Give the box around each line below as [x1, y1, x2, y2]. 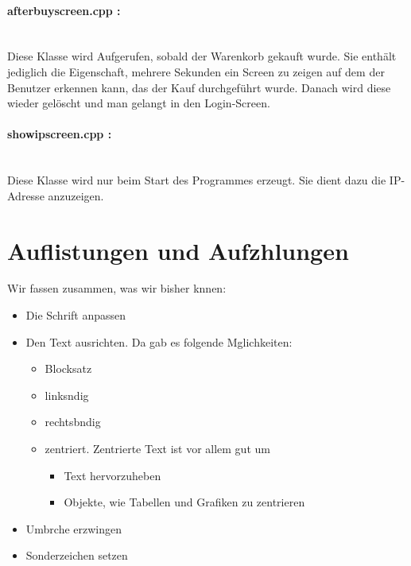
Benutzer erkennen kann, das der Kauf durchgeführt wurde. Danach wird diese [7, 79, 391, 95]
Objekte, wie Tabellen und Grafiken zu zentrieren [64, 494, 305, 510]
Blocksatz [45, 360, 92, 377]
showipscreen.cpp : [7, 126, 112, 142]
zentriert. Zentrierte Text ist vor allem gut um [45, 440, 270, 457]
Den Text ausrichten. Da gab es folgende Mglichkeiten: [25, 333, 293, 350]
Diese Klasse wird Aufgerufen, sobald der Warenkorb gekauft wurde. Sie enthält [7, 48, 397, 64]
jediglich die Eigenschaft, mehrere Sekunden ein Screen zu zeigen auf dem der [7, 63, 385, 79]
